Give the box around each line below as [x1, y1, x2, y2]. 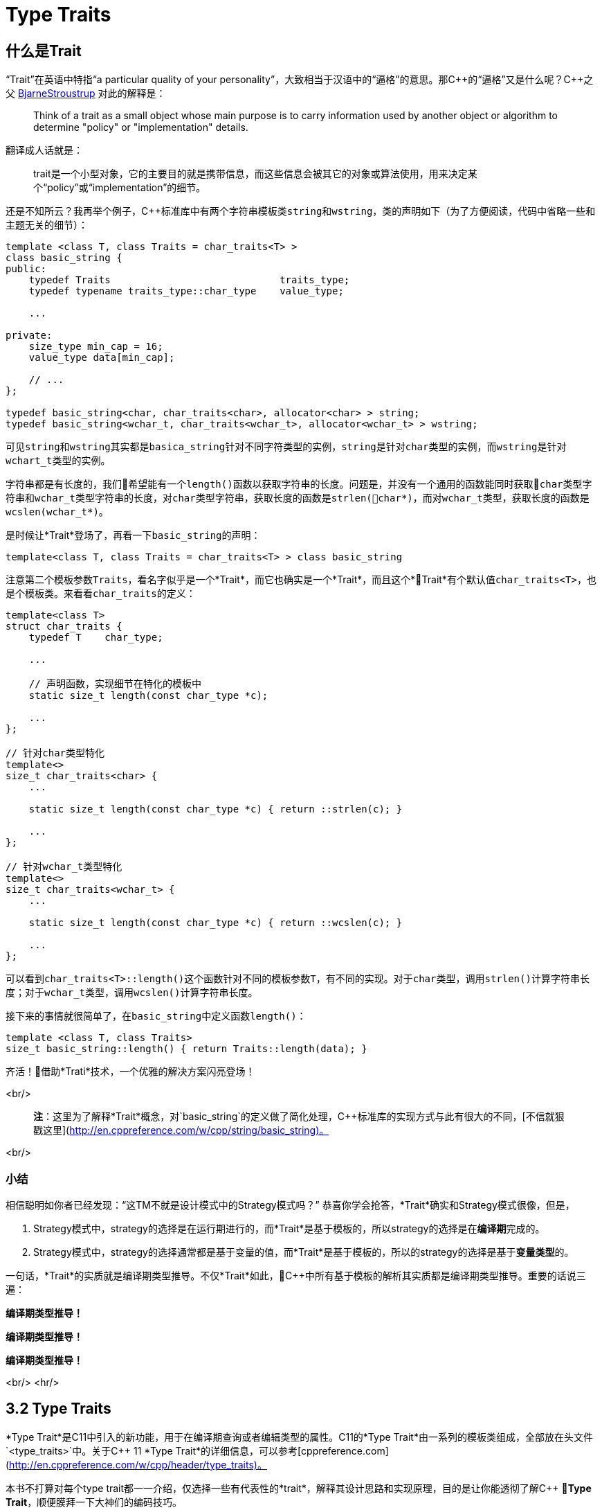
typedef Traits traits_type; [28, 274, 350, 286]
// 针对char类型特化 [6, 747, 105, 759]
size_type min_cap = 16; [28, 341, 163, 353]
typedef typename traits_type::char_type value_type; [28, 285, 344, 297]
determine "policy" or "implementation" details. [33, 121, 248, 134]
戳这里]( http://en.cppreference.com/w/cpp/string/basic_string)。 [33, 1124, 329, 1137]
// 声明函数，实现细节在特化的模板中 [28, 678, 201, 690]
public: [6, 263, 47, 275]
